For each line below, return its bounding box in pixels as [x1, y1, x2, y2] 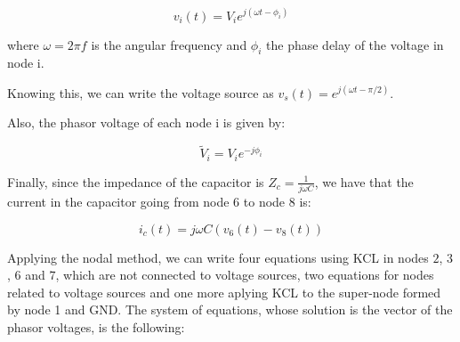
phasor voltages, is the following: [7, 318, 185, 337]
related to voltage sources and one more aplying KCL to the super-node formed [7, 282, 441, 301]
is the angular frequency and [91, 35, 247, 53]
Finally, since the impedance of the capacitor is [7, 172, 264, 191]
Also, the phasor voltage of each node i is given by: [7, 113, 286, 132]
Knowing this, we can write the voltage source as [7, 83, 274, 102]
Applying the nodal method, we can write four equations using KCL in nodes [7, 248, 429, 266]
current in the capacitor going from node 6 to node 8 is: [7, 192, 311, 211]
